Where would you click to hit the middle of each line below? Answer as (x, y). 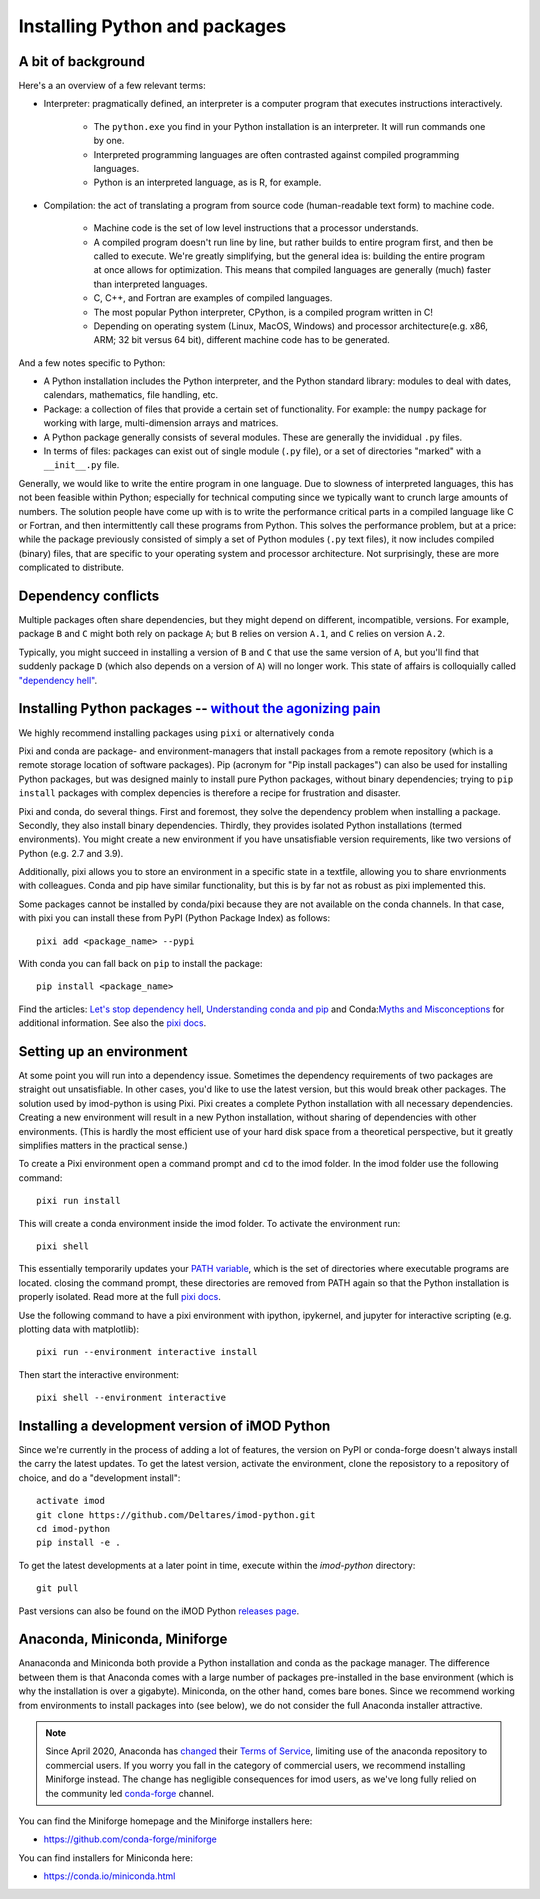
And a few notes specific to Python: (92, 362)
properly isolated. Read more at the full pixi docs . (120, 1297)
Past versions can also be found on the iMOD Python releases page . (159, 1611)
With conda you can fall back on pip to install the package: (140, 964)
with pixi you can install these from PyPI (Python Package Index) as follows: (174, 918)
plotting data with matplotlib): (79, 1329)
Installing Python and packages (152, 26)
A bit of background (81, 61)
